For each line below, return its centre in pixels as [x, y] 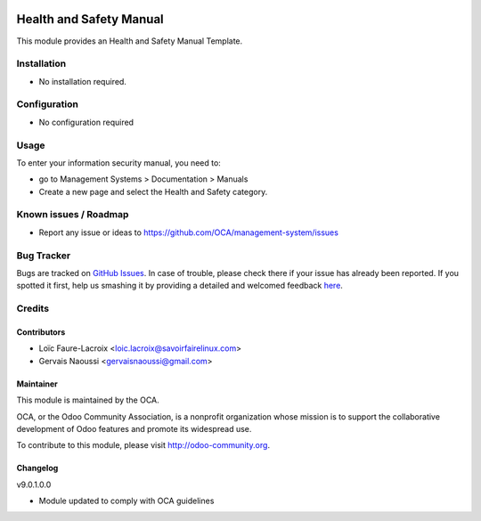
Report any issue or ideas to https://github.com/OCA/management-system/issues [188, 232]
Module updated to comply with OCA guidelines [126, 501]
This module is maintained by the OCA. [88, 400]
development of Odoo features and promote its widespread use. [134, 428]
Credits [33, 309]
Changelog [37, 468]
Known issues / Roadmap [73, 215]
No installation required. [82, 81]
